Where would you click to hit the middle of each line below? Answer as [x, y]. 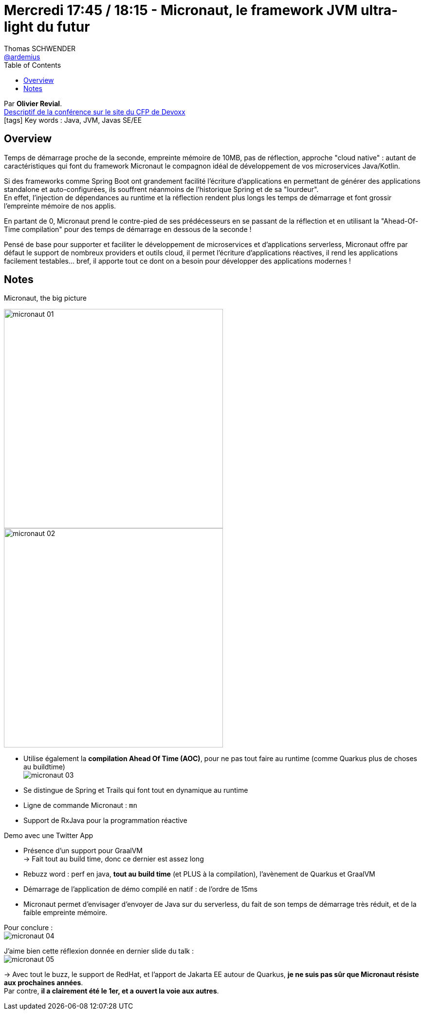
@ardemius [22, 57]
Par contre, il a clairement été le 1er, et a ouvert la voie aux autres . [111, 991]
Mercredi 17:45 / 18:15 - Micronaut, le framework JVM [181, 10]
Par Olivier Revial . [33, 103]
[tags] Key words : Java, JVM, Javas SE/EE [73, 120]
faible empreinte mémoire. [65, 913]
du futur [63, 27]
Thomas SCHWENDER [40, 48]
